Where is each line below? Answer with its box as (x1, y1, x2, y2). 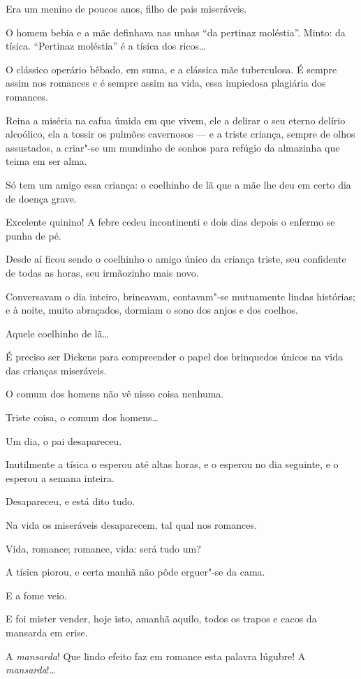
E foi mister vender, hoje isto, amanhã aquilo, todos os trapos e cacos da (6, 611, 317, 626)
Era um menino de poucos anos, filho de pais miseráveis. (6, 1, 247, 15)
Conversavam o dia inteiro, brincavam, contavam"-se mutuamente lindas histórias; (6, 289, 355, 303)
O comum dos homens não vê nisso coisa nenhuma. (6, 386, 224, 401)
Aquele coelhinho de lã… (6, 326, 109, 340)
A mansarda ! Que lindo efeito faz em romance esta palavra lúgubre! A (6, 648, 306, 663)
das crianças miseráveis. (6, 363, 107, 377)
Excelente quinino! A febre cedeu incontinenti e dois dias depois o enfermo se (6, 214, 335, 229)
